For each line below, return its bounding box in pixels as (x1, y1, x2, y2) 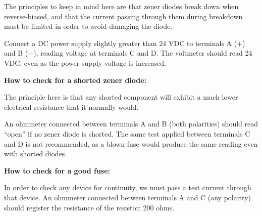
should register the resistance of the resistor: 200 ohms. (4, 202, 175, 212)
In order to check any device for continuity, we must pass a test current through (4, 182, 251, 193)
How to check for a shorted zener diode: (4, 74, 147, 85)
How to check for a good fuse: (4, 165, 111, 176)
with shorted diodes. (4, 148, 67, 159)
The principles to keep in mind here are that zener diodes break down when (4, 1, 239, 11)
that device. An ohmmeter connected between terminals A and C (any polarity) (4, 192, 251, 202)
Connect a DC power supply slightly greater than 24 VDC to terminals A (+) (4, 37, 245, 48)
